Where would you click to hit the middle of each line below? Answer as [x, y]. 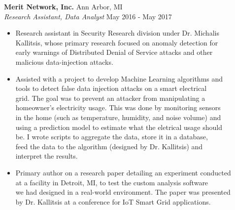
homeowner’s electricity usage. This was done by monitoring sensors [118, 107]
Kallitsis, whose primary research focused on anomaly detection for [117, 42]
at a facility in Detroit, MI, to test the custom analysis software [112, 182]
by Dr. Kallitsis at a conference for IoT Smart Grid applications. [113, 201]
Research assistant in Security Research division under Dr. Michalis [117, 33]
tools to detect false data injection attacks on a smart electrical [111, 88]
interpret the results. [47, 156]
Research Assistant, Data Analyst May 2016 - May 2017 [88, 16]
